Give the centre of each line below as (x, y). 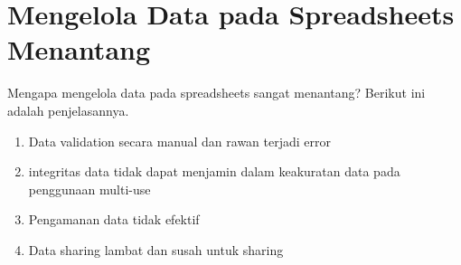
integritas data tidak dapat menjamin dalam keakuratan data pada (214, 171)
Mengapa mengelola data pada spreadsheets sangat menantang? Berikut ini (216, 93)
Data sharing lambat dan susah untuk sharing (156, 249)
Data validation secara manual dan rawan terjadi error (179, 141)
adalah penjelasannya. (68, 110)
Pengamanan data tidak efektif (114, 219)
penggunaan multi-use (89, 189)
